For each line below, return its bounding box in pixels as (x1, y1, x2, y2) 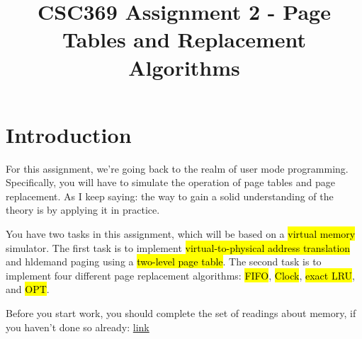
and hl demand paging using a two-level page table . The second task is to (6, 254, 322, 269)
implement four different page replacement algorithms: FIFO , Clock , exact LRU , (6, 268, 355, 282)
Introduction (6, 120, 132, 149)
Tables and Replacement (62, 25, 307, 54)
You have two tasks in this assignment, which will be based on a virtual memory (6, 226, 356, 241)
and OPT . (6, 282, 50, 297)
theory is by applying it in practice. (6, 202, 160, 217)
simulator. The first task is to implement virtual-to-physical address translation (6, 240, 351, 255)
